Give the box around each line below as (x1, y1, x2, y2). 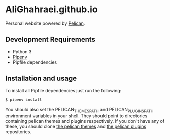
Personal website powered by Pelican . (5, 20, 85, 26)
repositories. (5, 129, 32, 135)
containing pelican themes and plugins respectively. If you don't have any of (5, 118, 165, 124)
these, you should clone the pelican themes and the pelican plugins (5, 123, 146, 130)
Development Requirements (5, 35, 95, 44)
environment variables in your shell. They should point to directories (5, 113, 148, 119)
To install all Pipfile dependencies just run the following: (5, 87, 122, 93)
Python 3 (12, 48, 32, 54)
